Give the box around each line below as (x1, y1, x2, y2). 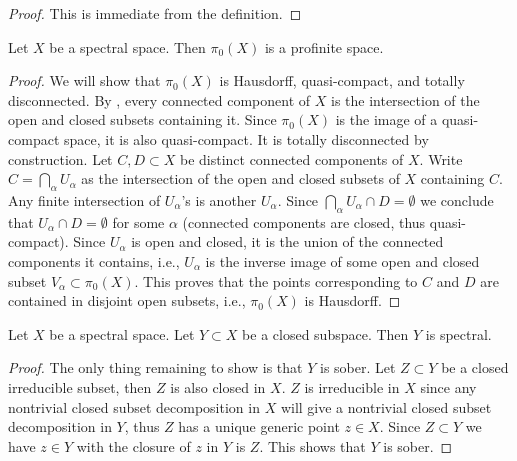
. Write (419, 148, 463, 169)
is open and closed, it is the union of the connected (131, 231, 444, 252)
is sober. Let (320, 357, 396, 378)
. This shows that (259, 435, 366, 456)
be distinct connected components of (179, 148, 404, 169)
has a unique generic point (178, 416, 340, 437)
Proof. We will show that (8, 70, 161, 91)
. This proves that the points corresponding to (134, 270, 418, 291)
